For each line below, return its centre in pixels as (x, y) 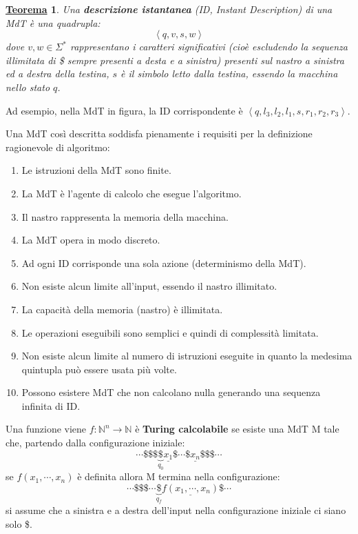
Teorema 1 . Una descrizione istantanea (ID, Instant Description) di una (169, 9)
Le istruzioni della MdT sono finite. (96, 170)
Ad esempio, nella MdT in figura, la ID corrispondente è (124, 110)
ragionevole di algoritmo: (58, 147)
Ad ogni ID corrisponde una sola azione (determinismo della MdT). (164, 263)
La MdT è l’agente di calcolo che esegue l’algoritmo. (131, 193)
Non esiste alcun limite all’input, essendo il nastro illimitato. (149, 286)
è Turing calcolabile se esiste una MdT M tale (237, 429)
